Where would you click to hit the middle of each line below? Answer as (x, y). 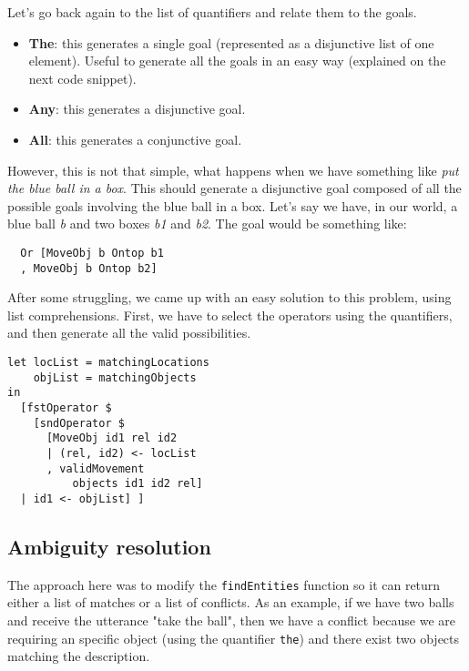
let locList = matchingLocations (108, 363)
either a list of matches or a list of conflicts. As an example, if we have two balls (231, 602)
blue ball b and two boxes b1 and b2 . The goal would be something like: (207, 224)
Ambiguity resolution (109, 546)
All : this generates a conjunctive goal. (135, 139)
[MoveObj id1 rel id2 (112, 438)
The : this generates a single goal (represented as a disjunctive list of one (231, 42)
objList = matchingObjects (115, 377)
